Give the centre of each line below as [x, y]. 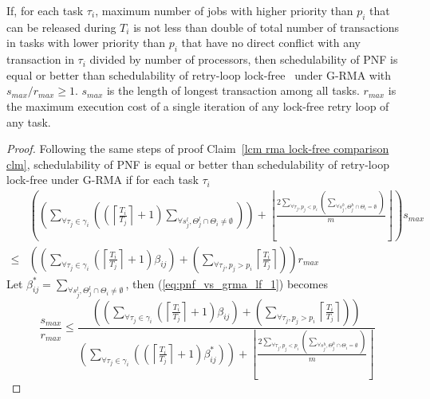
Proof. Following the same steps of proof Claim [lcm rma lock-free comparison [198, 149]
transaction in [40, 59]
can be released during [61, 27]
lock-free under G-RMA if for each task [103, 180]
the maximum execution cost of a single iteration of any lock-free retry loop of [198, 106]
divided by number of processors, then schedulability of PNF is [244, 59]
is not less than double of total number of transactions [266, 27]
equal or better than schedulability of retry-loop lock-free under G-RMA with [199, 74]
